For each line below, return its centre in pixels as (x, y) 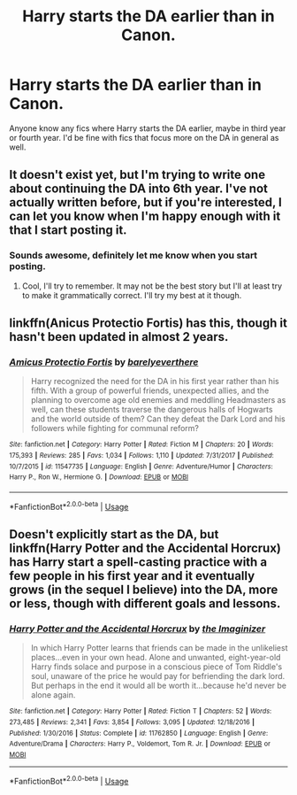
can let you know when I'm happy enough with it (145, 216)
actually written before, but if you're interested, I (146, 202)
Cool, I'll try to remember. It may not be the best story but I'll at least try (152, 286)
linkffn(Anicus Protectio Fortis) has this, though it (148, 324)
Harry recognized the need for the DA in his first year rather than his (155, 382)
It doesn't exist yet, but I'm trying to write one (137, 175)
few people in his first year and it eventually (132, 576)
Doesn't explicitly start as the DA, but (114, 534)
